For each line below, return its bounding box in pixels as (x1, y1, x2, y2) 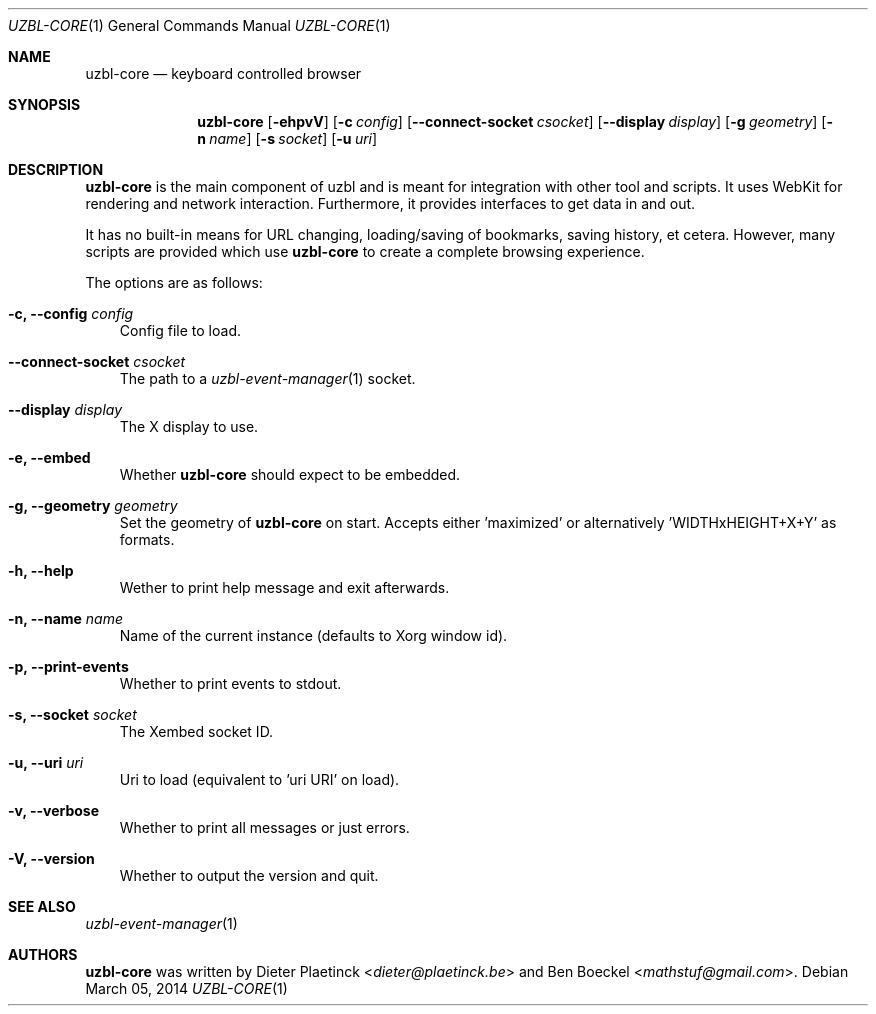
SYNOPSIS (8, 96, 81, 113)
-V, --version (8, 850, 95, 867)
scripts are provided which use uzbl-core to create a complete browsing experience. (85, 243, 645, 260)
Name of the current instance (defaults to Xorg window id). (119, 627, 508, 644)
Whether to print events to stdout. (119, 675, 342, 692)
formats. (119, 531, 175, 548)
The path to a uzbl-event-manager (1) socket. (119, 370, 416, 387)
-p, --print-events (8, 658, 129, 675)
